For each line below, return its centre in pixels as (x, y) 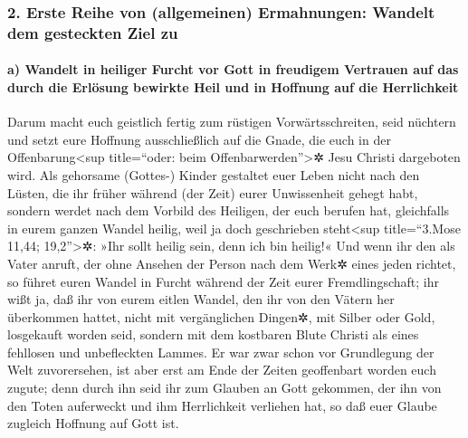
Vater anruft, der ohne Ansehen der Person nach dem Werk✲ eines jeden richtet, (232, 263)
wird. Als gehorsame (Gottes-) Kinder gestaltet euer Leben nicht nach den (214, 174)
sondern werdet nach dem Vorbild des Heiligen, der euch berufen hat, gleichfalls (229, 210)
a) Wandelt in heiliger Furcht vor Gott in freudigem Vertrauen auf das (233, 69)
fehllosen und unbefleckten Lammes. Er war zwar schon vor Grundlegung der (221, 352)
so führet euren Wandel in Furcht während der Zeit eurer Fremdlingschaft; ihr (223, 281)
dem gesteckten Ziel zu (93, 32)
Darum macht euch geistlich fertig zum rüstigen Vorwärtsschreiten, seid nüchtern (232, 122)
